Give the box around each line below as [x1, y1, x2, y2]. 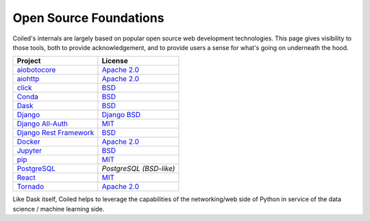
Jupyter [16, 146, 42, 155]
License [101, 56, 128, 66]
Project [16, 56, 41, 66]
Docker [16, 137, 40, 146]
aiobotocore [16, 65, 56, 75]
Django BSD [101, 110, 141, 120]
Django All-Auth [16, 119, 69, 129]
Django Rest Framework [16, 128, 95, 138]
